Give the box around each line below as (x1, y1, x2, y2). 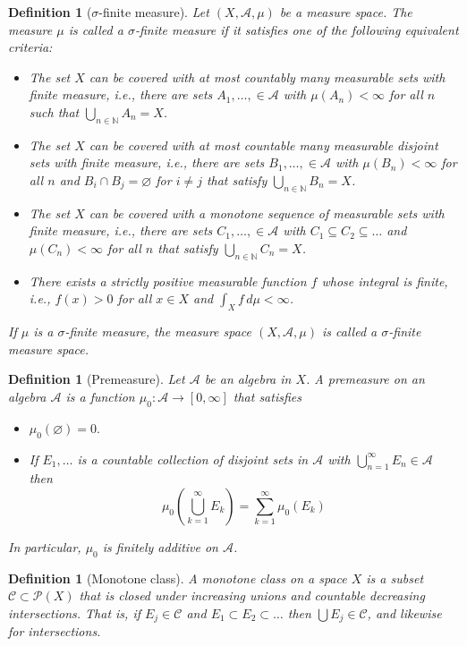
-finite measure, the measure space (64, 322, 252, 341)
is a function (65, 387, 135, 405)
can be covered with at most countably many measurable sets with (89, 67, 446, 86)
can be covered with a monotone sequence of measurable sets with (89, 203, 445, 222)
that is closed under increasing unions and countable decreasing (79, 586, 425, 605)
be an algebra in (204, 370, 292, 388)
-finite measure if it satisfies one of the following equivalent (134, 20, 459, 38)
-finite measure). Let (98, 3, 209, 21)
